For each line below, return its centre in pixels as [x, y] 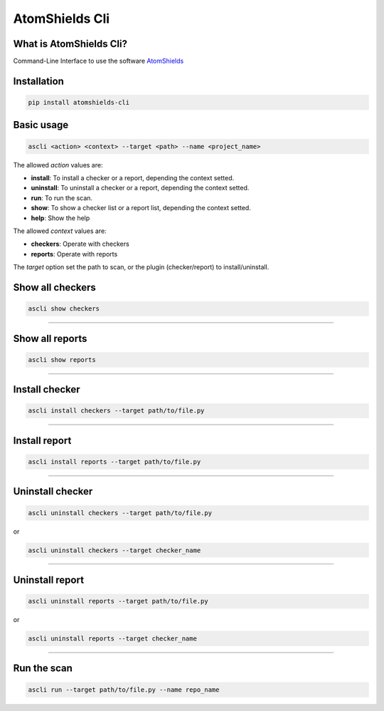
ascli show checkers [64, 309]
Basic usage [41, 125]
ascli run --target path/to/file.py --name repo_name [124, 690]
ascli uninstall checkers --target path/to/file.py [120, 513]
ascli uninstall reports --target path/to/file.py [118, 601]
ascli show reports [62, 359]
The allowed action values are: [58, 165]
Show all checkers [54, 287]
